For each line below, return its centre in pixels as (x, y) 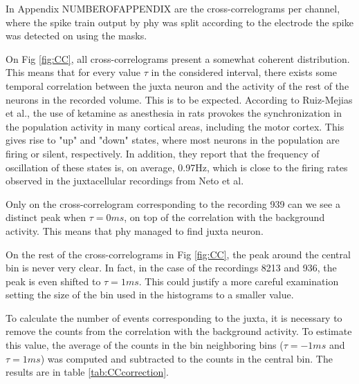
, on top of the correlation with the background (224, 217)
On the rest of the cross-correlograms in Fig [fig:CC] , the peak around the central (178, 254)
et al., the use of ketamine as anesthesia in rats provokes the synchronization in (174, 113)
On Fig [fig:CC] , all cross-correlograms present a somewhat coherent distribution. (178, 58)
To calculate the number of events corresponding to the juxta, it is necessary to (174, 317)
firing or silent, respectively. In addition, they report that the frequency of (163, 153)
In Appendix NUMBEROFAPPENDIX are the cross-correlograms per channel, (173, 8)
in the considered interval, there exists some (244, 72)
